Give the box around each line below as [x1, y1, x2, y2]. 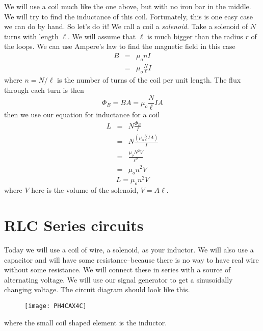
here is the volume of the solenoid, [31, 185, 139, 195]
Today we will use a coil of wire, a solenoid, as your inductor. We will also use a [4, 244, 254, 254]
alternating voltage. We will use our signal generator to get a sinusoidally [4, 274, 233, 285]
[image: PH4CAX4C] [24, 302, 87, 310]
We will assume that [72, 31, 136, 41]
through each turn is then [4, 84, 84, 95]
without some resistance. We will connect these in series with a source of [4, 264, 231, 275]
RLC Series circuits [4, 215, 144, 236]
